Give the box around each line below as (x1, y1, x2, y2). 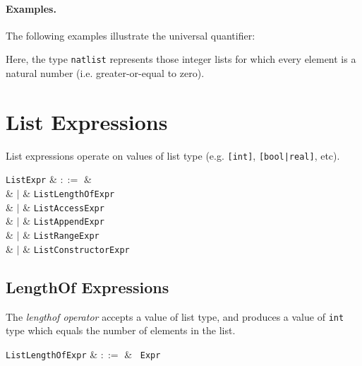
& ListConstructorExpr (23, 241, 130, 256)
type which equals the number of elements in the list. (6, 323, 236, 338)
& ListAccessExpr (23, 199, 104, 214)
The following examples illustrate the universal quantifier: (6, 28, 255, 42)
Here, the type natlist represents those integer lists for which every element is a (6, 52, 356, 66)
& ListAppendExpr (23, 213, 104, 228)
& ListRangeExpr (23, 228, 99, 242)
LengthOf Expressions (6, 276, 169, 297)
